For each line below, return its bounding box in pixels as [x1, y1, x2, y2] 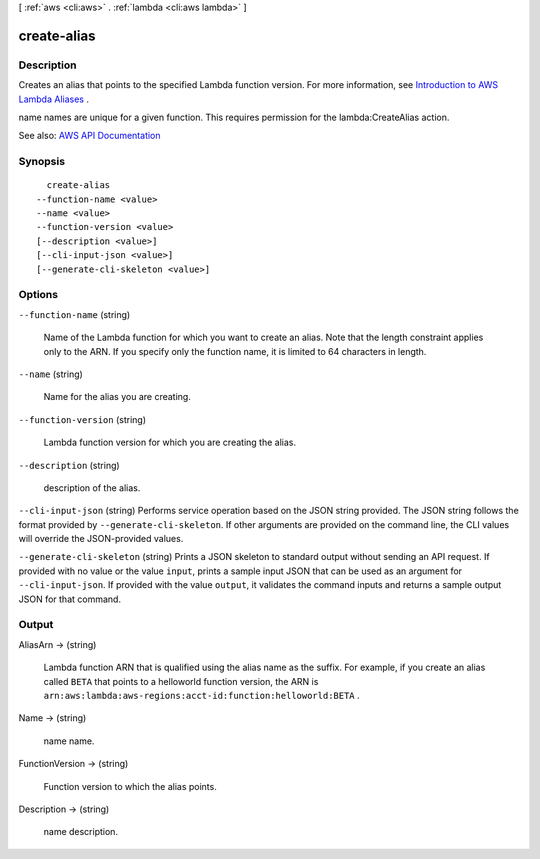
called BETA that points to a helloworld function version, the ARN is [43, 675, 319, 687]
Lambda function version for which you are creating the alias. [43, 436, 297, 449]
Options [18, 288, 59, 302]
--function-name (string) [18, 308, 131, 320]
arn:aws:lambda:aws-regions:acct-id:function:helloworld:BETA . [43, 689, 360, 701]
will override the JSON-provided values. [18, 533, 184, 545]
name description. [43, 826, 119, 838]
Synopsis [18, 155, 65, 169]
